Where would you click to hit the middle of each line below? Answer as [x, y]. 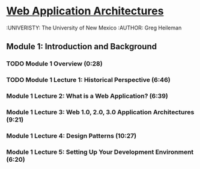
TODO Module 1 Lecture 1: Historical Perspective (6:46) [88, 80]
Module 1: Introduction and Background [82, 47]
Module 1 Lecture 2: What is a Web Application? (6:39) [87, 96]
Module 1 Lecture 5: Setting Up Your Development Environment [100, 152]
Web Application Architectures [85, 11]
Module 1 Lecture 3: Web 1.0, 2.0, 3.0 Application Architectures [100, 112]
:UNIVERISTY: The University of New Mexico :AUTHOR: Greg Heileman [94, 28]
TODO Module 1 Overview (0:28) [55, 64]
